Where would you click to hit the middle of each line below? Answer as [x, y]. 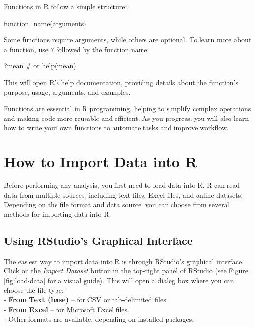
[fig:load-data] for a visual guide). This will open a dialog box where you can [119, 280]
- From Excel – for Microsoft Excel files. [67, 309]
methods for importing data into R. [57, 214]
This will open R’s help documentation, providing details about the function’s [121, 82]
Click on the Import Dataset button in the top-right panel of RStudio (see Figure [126, 271]
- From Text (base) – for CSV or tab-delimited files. [86, 300]
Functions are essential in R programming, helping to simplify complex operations [127, 108]
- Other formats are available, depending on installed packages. [99, 319]
